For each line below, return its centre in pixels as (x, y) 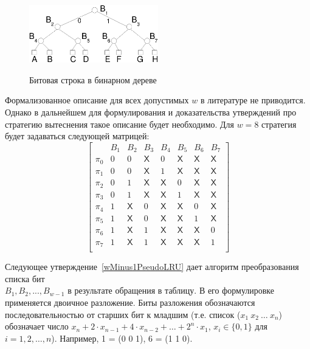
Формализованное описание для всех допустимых (97, 100)
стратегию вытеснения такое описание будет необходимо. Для (120, 124)
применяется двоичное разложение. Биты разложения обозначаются (130, 302)
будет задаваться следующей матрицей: (77, 136)
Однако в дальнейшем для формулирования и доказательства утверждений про (151, 112)
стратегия (279, 124)
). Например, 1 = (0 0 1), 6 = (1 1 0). (122, 338)
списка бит (25, 278)
